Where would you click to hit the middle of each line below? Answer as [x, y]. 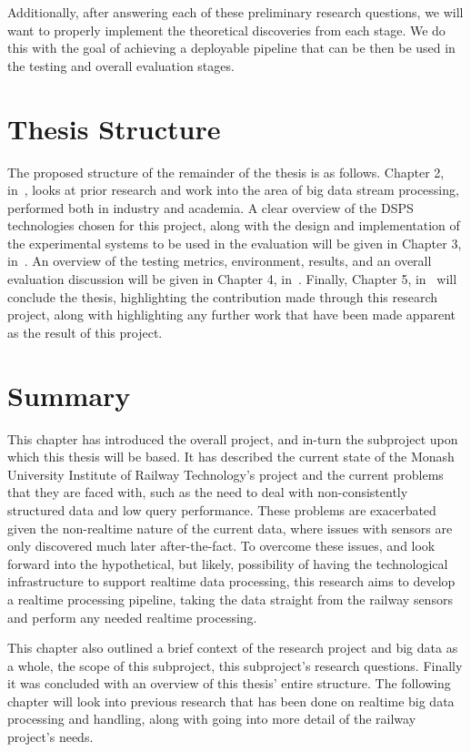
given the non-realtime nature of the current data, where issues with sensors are [230, 528]
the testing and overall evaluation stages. [121, 65]
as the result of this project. [85, 332]
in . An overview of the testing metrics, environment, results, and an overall [220, 261]
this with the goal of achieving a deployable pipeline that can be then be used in [231, 48]
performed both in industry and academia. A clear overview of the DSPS [210, 207]
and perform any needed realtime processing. [132, 617]
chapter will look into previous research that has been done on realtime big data [231, 701]
